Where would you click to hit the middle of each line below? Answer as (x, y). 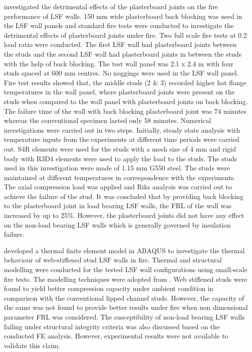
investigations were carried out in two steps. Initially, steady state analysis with (122, 130)
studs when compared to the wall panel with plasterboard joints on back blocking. (126, 101)
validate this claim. (32, 345)
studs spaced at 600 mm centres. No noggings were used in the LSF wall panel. (121, 73)
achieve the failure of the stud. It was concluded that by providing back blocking (124, 196)
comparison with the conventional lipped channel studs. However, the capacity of (124, 298)
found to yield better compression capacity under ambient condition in (109, 288)
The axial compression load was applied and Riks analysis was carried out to (118, 187)
